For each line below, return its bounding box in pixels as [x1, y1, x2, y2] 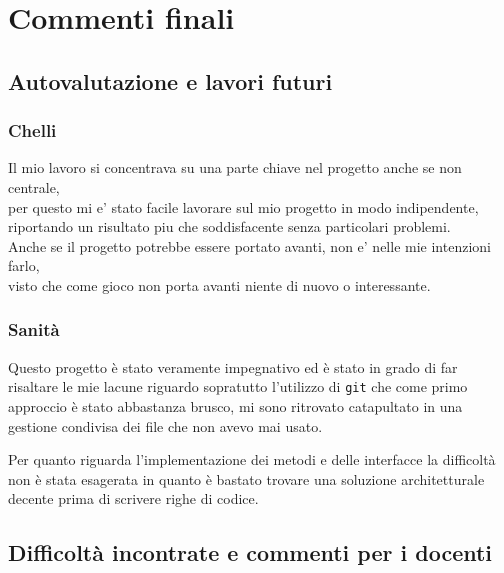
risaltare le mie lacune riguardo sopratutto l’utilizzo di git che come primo [8, 376, 468, 397]
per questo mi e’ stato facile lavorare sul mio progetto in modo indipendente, [8, 196, 479, 217]
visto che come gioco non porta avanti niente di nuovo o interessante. [8, 274, 431, 295]
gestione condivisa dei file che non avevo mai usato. [8, 415, 323, 436]
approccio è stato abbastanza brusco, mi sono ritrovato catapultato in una [8, 396, 463, 416]
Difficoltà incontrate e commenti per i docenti [8, 537, 493, 568]
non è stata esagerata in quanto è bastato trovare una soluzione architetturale [8, 468, 485, 489]
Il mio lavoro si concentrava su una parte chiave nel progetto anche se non [8, 157, 462, 178]
